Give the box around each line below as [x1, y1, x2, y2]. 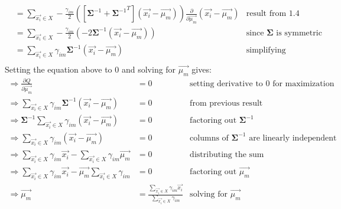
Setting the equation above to [5, 63, 112, 75]
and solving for [121, 63, 176, 75]
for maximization [272, 79, 334, 88]
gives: [191, 63, 212, 75]
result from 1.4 [246, 9, 300, 18]
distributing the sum [190, 151, 264, 159]
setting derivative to [190, 79, 263, 88]
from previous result [190, 99, 263, 107]
